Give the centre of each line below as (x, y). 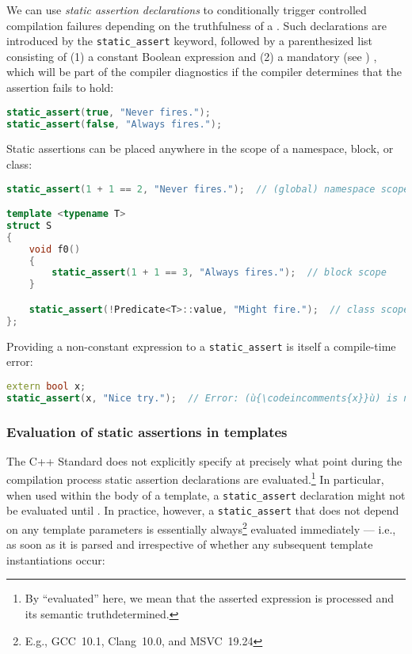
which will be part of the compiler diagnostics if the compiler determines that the (204, 72)
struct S (29, 225)
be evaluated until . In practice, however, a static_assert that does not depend (203, 510)
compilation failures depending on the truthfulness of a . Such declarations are (197, 25)
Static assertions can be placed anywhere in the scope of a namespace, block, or (200, 148)
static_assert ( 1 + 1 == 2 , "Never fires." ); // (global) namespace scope (208, 189)
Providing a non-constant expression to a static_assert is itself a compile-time (201, 346)
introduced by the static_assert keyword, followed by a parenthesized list (190, 41)
